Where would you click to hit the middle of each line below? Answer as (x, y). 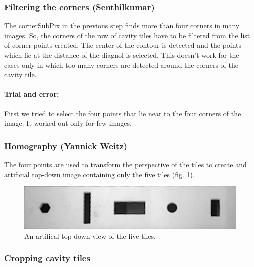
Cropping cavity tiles (47, 258)
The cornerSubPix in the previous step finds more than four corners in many (122, 25)
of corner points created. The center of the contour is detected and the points (123, 45)
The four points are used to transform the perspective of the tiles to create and (125, 164)
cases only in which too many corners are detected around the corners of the (121, 64)
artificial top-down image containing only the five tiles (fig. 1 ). (99, 174)
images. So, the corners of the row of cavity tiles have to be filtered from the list (127, 35)
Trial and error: (32, 94)
